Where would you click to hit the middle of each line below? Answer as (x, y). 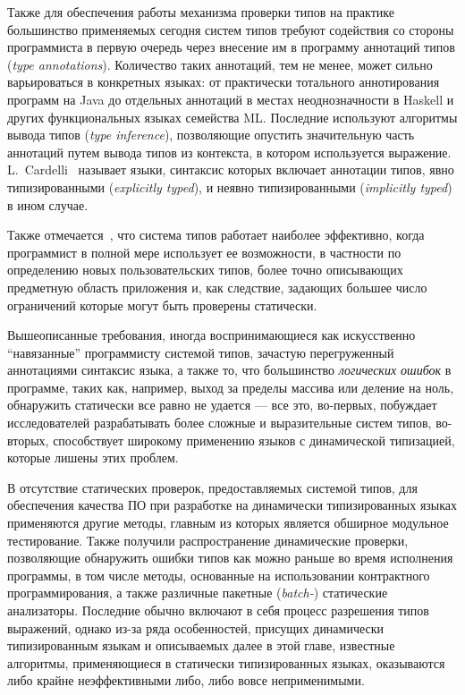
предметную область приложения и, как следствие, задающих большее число (217, 287)
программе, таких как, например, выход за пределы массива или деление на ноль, (231, 387)
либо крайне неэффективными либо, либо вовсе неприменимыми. (186, 680)
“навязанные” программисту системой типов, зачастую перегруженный (201, 352)
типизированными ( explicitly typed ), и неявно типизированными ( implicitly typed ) (230, 186)
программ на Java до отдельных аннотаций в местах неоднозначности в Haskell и (231, 99)
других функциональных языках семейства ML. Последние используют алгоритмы (232, 117)
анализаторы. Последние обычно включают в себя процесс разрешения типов (218, 610)
